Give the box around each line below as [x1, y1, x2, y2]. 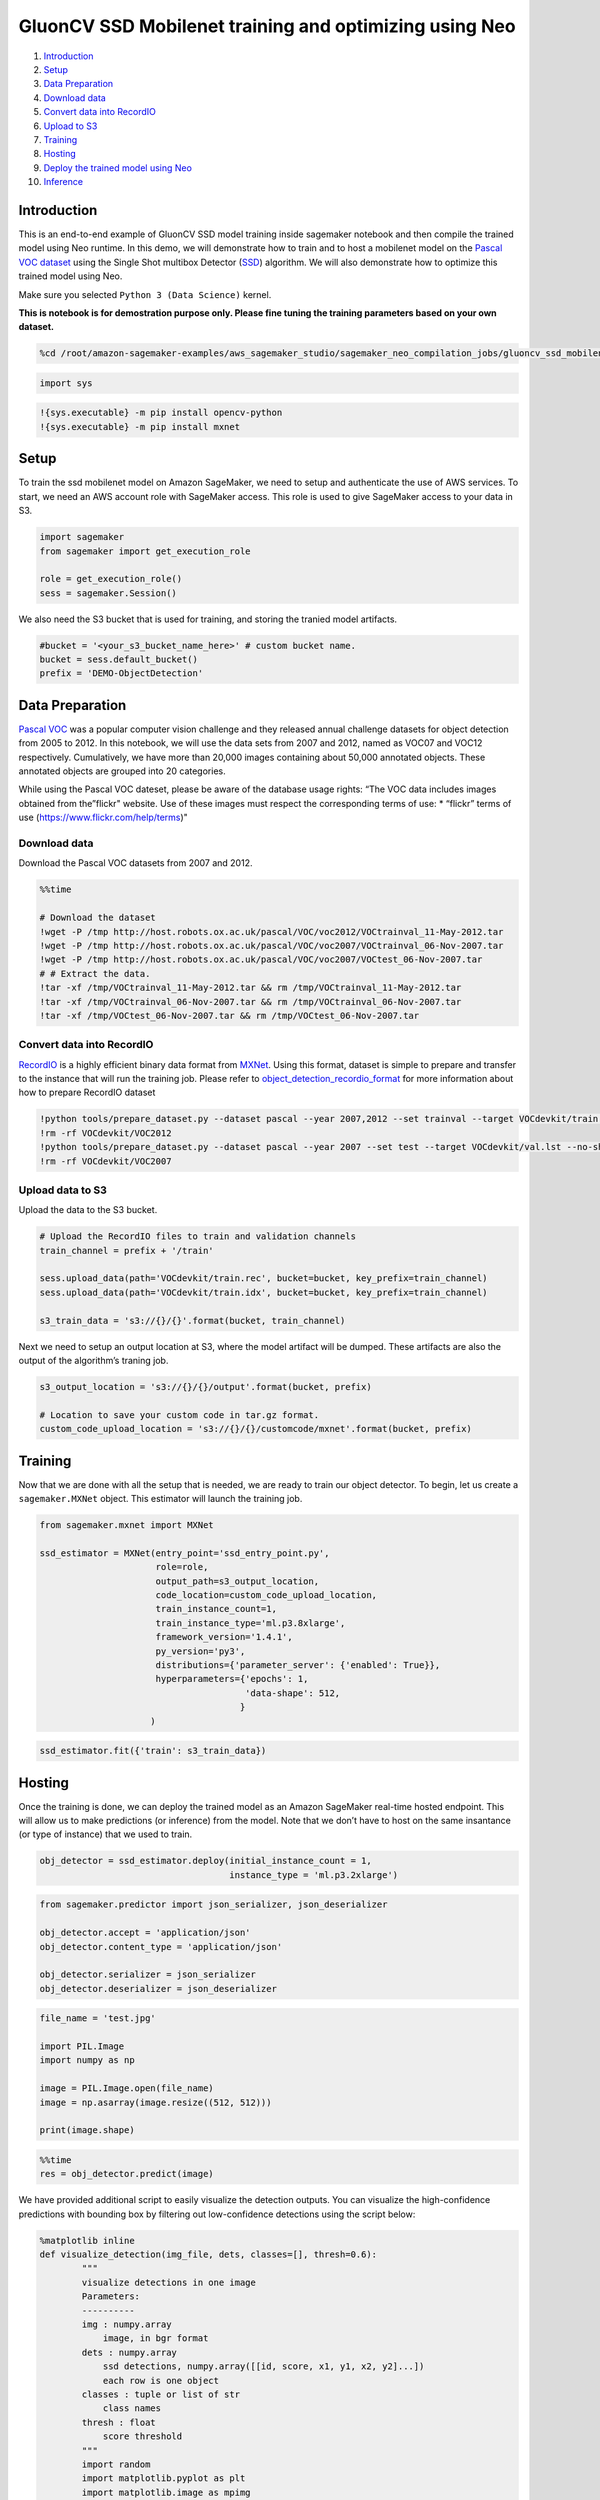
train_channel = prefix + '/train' [39, 1245, 214, 1256]
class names [102, 2403, 162, 2414]
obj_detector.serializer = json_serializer [39, 1969, 257, 1980]
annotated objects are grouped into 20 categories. [18, 765, 226, 777]
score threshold [102, 2431, 183, 2442]
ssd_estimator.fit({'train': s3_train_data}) [39, 1745, 267, 1757]
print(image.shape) [39, 2125, 135, 2136]
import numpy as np [39, 2055, 135, 2066]
